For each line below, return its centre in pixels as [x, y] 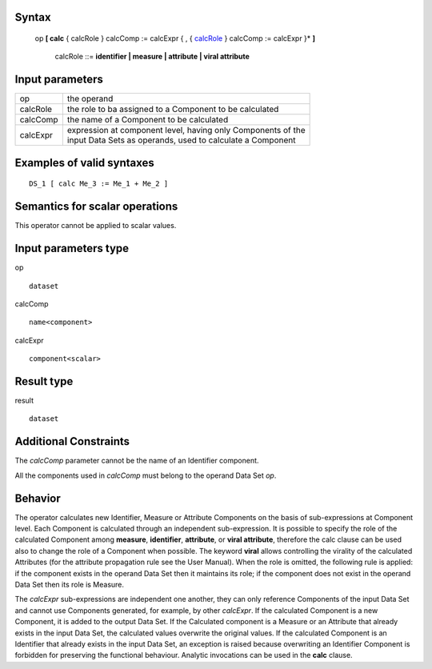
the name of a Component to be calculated [148, 120]
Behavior [38, 498]
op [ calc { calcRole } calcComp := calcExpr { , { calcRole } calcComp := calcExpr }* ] [175, 38]
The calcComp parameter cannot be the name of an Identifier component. [137, 461]
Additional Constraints [72, 441]
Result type [44, 381]
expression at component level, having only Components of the [186, 130]
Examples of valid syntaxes [85, 163]
